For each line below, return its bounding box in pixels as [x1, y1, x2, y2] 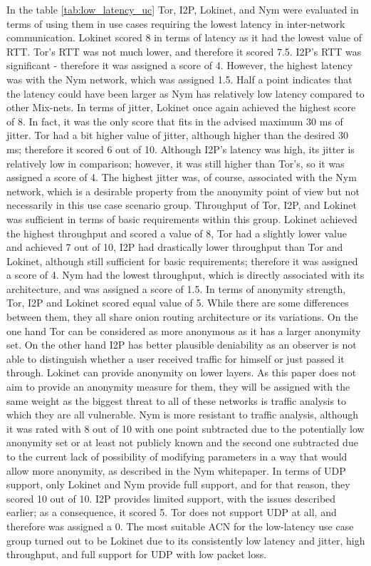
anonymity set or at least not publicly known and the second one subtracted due [6, 435, 358, 450]
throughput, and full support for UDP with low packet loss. [6, 547, 267, 562]
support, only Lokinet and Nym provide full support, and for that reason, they [6, 477, 350, 492]
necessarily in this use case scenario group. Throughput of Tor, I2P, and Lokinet [6, 197, 357, 212]
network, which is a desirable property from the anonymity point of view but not [6, 183, 360, 198]
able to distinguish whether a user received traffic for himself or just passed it [6, 351, 345, 366]
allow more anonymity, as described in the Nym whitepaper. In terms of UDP [6, 463, 346, 478]
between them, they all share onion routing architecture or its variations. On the [6, 309, 358, 324]
